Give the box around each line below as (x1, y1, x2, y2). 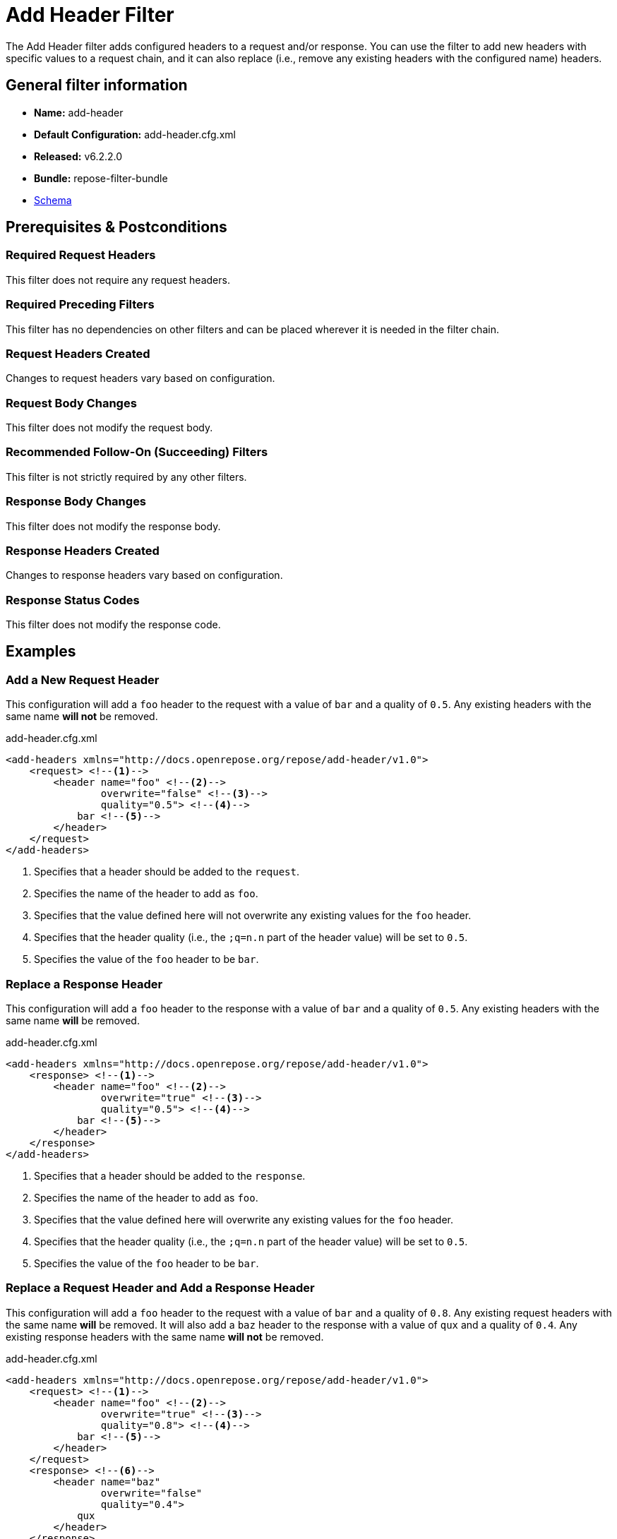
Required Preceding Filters (6, 297, 155, 312)
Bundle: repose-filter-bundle (34, 172, 168, 184)
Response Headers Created (6, 543, 160, 558)
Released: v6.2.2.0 (34, 150, 123, 162)
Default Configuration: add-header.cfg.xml (34, 128, 236, 140)
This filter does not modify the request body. (6, 421, 213, 434)
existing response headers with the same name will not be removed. (6, 1330, 324, 1343)
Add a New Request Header (6, 672, 160, 687)
